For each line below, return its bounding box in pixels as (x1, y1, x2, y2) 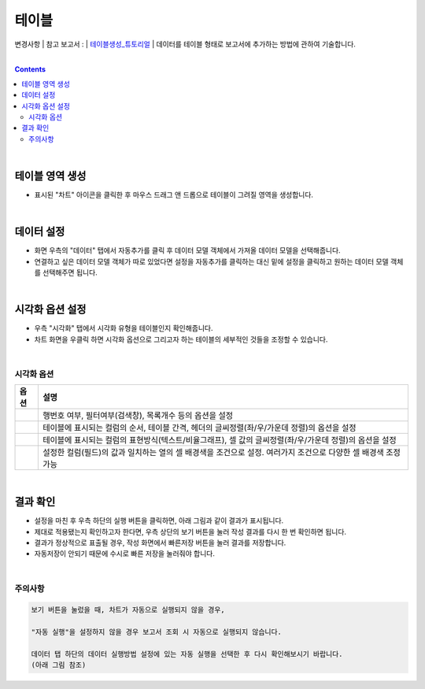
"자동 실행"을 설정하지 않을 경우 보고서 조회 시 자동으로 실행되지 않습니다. (31, 628, 283, 637)
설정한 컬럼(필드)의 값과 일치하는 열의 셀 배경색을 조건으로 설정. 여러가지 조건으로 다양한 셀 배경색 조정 (42, 447, 401, 458)
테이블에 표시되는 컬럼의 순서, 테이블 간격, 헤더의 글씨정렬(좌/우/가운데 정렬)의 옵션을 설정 (42, 422, 357, 433)
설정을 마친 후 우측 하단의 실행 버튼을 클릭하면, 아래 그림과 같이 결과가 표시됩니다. (34, 516, 284, 525)
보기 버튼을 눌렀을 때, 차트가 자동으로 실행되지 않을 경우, (31, 606, 225, 614)
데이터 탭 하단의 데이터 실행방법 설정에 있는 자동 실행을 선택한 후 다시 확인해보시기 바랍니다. (31, 650, 343, 658)
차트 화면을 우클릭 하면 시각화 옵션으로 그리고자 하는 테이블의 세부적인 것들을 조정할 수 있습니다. (34, 335, 328, 344)
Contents (14, 65, 46, 74)
